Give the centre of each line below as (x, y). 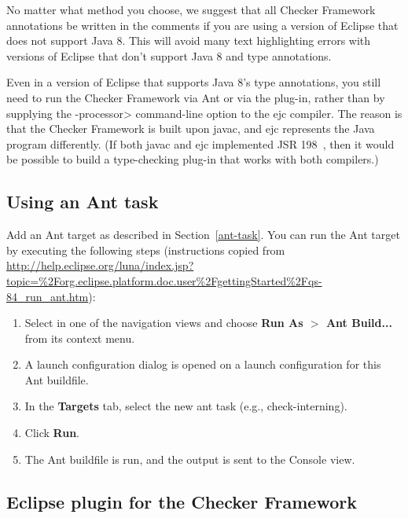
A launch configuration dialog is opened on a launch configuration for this (203, 364)
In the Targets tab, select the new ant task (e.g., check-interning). (186, 406)
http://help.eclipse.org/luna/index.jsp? (100, 265)
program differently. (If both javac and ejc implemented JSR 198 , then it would (200, 143)
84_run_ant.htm (48, 296)
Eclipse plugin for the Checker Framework (182, 501)
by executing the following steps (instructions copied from (146, 250)
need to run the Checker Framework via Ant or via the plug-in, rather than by (196, 97)
